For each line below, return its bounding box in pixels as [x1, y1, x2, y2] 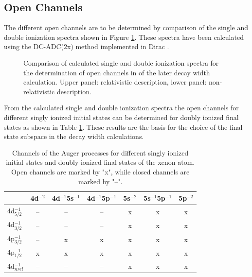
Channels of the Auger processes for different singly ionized [12, 147, 189, 157]
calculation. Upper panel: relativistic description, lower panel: [23, 77, 207, 87]
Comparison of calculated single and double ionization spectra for [23, 57, 219, 68]
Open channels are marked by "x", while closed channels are [11, 166, 190, 176]
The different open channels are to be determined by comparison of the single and [4, 22, 249, 33]
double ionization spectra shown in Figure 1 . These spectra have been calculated [4, 32, 244, 42]
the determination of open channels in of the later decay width [23, 67, 210, 77]
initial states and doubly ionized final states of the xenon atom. [6, 157, 195, 167]
